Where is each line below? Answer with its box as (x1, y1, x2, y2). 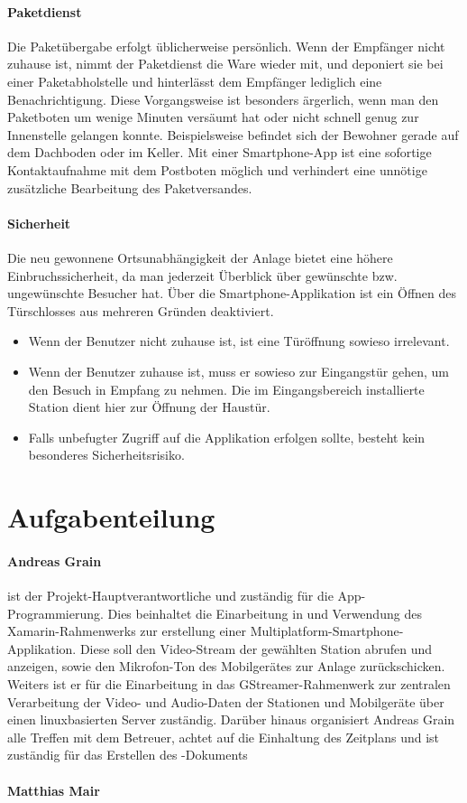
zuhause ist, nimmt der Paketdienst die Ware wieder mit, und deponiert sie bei (7, 54, 444, 73)
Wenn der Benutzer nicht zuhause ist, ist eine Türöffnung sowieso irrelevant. (28, 331, 450, 350)
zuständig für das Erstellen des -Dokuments (7, 745, 248, 764)
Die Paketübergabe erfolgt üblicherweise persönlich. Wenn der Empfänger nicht (7, 36, 445, 55)
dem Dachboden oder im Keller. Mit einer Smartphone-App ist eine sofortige (7, 143, 432, 162)
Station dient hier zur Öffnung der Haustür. (28, 397, 270, 416)
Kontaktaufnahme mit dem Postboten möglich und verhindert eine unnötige (7, 160, 427, 179)
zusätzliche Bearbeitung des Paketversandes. (7, 178, 252, 197)
